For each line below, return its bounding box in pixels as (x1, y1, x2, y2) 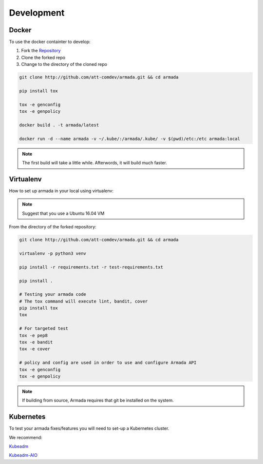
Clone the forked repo (21, 54, 66, 61)
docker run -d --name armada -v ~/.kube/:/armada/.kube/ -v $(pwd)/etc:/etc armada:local (19, 136, 241, 141)
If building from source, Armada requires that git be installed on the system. (22, 398, 174, 403)
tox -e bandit (19, 340, 53, 345)
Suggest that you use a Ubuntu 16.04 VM (22, 210, 105, 216)
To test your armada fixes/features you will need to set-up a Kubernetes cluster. (9, 425, 169, 431)
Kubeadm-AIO (9, 452, 38, 458)
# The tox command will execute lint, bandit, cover (19, 298, 148, 304)
